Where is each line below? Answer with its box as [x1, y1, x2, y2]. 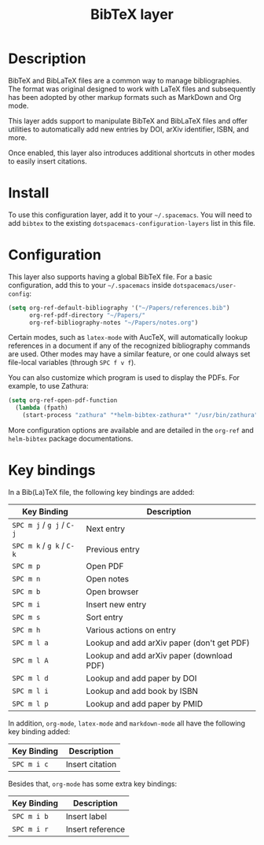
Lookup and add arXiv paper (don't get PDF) [86, 637, 250, 648]
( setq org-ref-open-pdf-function [8, 397, 118, 404]
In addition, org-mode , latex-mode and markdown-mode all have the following [8, 718, 246, 728]
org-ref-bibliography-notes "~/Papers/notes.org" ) [28, 319, 199, 327]
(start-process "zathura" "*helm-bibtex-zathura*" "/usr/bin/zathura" [22, 411, 258, 419]
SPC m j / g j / [12, 519, 65, 530]
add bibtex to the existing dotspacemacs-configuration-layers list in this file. [8, 218, 255, 227]
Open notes [86, 574, 130, 584]
